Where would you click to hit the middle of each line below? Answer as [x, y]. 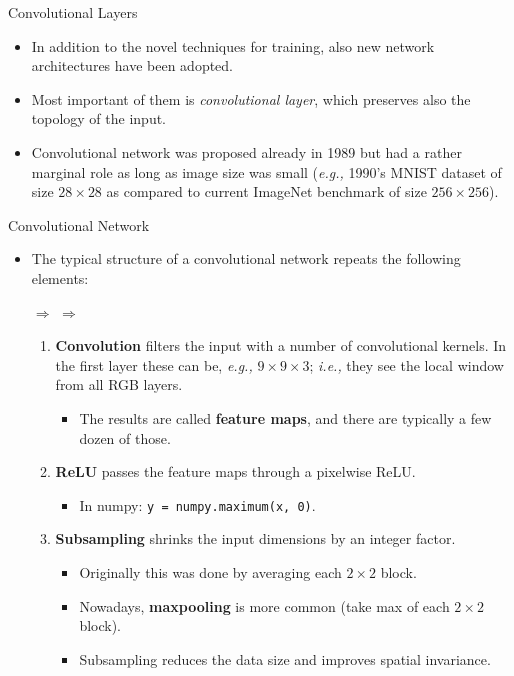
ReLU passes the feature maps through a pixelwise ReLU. [235, 471]
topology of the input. [99, 118]
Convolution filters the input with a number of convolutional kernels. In [281, 345]
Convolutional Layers [73, 12]
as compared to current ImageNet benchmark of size [266, 191]
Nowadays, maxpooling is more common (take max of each [264, 605]
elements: [60, 277]
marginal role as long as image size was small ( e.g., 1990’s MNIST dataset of [266, 171]
